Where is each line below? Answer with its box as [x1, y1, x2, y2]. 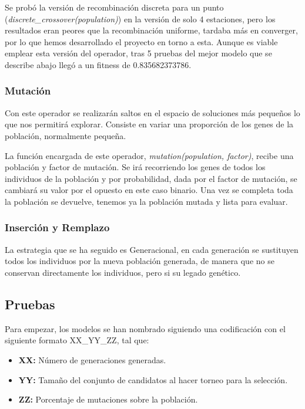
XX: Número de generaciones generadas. [18, 353, 166, 366]
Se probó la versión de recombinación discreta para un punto [5, 1, 224, 13]
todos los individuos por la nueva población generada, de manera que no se [5, 255, 274, 267]
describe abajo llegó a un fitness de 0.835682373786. [5, 58, 192, 70]
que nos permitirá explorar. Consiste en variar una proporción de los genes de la [5, 118, 294, 130]
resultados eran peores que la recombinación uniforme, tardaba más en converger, [5, 24, 298, 36]
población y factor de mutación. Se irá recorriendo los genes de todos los [5, 161, 266, 173]
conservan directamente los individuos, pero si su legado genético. [5, 266, 241, 278]
